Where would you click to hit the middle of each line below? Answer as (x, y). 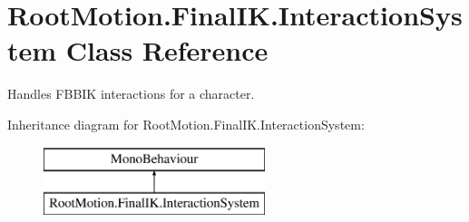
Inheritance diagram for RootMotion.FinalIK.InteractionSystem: (186, 124)
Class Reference (167, 50)
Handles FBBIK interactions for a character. (131, 94)
